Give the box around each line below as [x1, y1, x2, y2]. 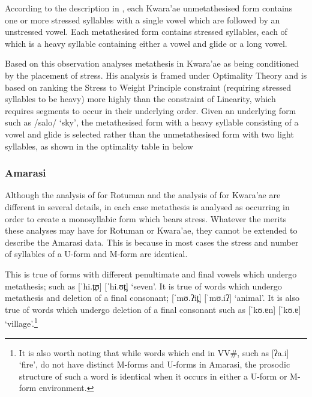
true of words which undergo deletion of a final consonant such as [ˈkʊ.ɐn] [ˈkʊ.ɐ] [5, 303, 301, 315]
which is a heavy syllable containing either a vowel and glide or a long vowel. [5, 37, 287, 49]
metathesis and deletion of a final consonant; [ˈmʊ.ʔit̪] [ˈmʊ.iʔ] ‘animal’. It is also [5, 291, 299, 304]
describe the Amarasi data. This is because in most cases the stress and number [5, 235, 299, 248]
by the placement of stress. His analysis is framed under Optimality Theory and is [5, 68, 307, 81]
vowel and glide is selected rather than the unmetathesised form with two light [5, 127, 294, 140]
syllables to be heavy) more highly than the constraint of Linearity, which [5, 92, 276, 105]
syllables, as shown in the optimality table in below [5, 139, 193, 152]
